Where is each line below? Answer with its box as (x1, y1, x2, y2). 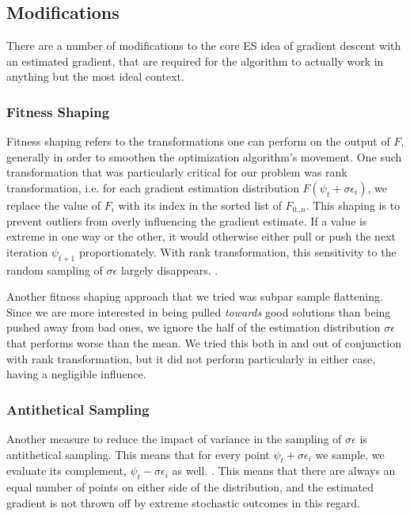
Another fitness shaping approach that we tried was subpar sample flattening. (6, 288, 383, 305)
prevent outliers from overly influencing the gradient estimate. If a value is (6, 212, 367, 229)
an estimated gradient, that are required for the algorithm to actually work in (6, 52, 384, 69)
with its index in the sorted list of (118, 196, 282, 213)
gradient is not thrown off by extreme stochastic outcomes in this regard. (6, 494, 360, 510)
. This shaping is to (306, 196, 401, 213)
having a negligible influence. (6, 366, 146, 382)
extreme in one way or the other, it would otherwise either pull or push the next (6, 228, 396, 245)
